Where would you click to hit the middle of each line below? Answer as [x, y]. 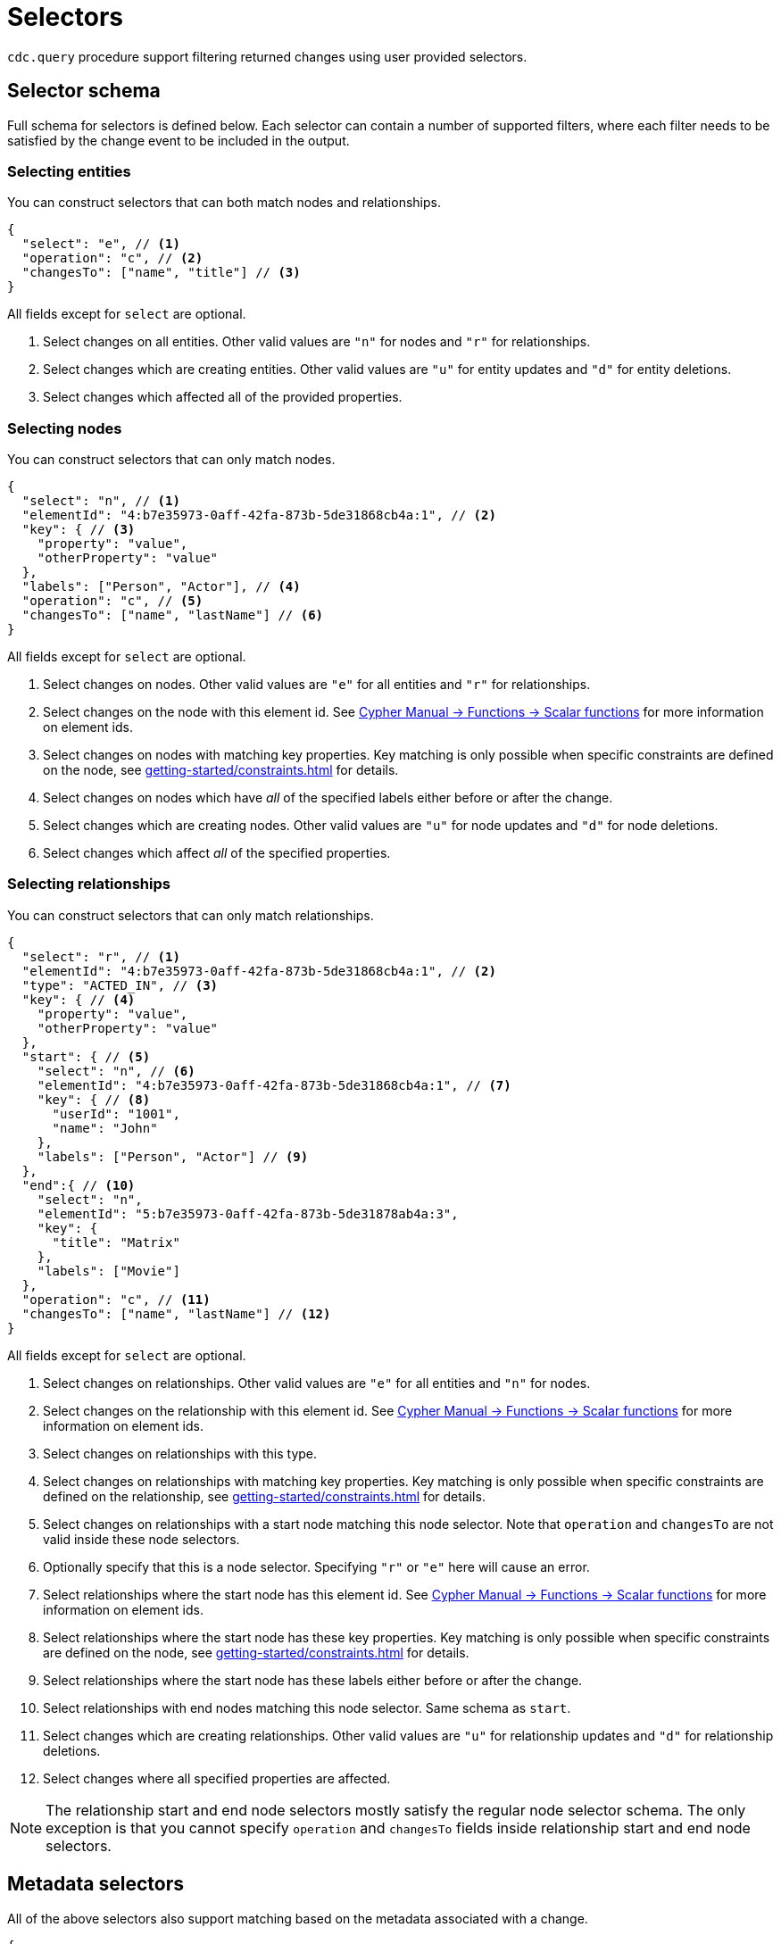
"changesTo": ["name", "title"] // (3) [161, 273]
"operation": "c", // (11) [116, 1299]
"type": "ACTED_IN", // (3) [120, 985]
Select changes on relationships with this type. [180, 1453]
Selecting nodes [65, 428]
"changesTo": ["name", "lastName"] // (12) [176, 1313]
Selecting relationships [89, 884]
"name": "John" [105, 1128]
